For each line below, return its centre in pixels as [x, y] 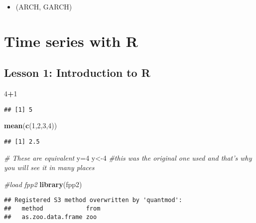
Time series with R [71, 41]
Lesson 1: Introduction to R [77, 73]
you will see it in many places [49, 167]
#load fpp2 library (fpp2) [43, 184]
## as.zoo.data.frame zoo [51, 217]
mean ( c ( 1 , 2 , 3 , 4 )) [31, 125]
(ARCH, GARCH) [44, 6]
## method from [52, 209]
